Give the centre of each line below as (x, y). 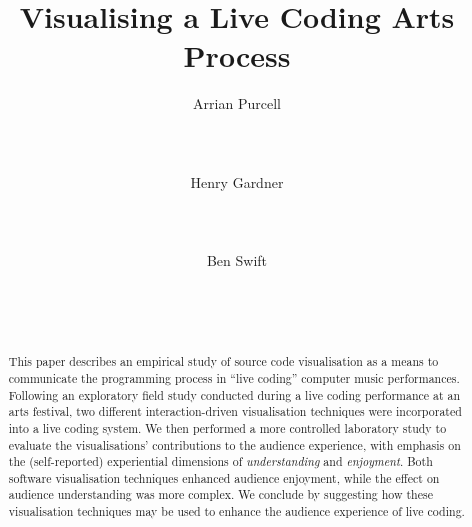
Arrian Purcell (237, 103)
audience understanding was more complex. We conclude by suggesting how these (220, 494)
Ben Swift (237, 260)
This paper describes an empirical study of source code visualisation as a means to (223, 361)
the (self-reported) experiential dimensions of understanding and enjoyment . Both (220, 461)
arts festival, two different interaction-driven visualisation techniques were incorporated (235, 411)
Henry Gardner (237, 181)
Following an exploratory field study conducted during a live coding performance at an (234, 394)
